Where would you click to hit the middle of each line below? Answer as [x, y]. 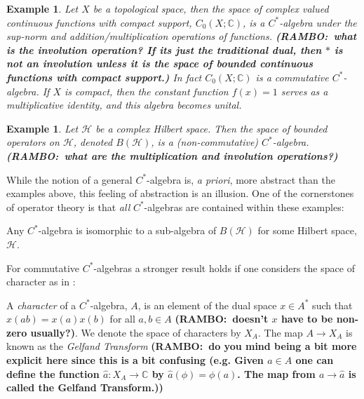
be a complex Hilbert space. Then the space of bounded [211, 128]
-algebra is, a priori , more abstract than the [241, 179]
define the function [53, 373]
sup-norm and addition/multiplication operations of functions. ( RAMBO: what [182, 36]
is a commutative [292, 77]
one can [315, 360]
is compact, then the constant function [147, 91]
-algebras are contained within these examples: [244, 207]
